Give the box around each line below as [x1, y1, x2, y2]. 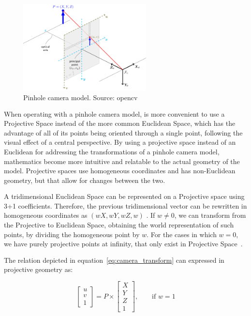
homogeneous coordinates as [4, 210, 88, 220]
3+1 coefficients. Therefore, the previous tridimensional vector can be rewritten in [4, 200, 247, 211]
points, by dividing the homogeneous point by [4, 229, 140, 239]
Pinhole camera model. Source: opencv [23, 92, 138, 102]
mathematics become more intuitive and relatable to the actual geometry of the [4, 156, 240, 166]
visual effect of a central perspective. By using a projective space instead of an [4, 137, 236, 147]
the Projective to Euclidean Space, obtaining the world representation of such [4, 220, 234, 230]
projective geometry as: [4, 264, 73, 274]
